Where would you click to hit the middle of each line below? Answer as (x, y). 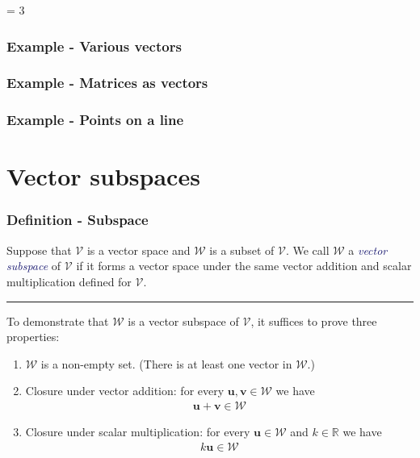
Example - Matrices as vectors (107, 83)
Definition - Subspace (78, 220)
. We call (307, 250)
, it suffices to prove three (314, 321)
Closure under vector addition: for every (125, 391)
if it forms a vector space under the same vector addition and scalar (244, 266)
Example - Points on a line (95, 120)
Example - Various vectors (94, 46)
